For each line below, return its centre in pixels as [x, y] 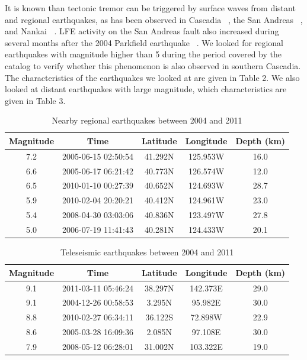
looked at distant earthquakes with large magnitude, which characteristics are [146, 89]
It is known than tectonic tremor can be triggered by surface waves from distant [150, 8]
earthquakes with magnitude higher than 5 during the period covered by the [143, 54]
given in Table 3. [35, 100]
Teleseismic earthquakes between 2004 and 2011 [147, 252]
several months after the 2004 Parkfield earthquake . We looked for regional [144, 42]
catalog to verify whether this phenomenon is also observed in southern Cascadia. [153, 65]
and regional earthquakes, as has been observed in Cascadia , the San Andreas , [154, 19]
